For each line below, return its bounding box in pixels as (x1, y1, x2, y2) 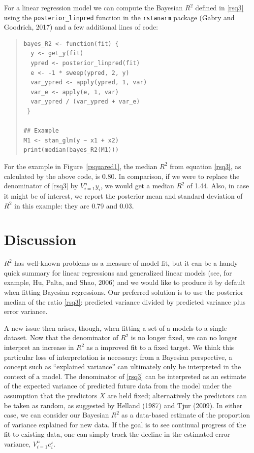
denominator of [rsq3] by (4, 180, 78, 191)
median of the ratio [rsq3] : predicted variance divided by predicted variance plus (4, 296, 246, 307)
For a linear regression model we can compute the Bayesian (4, 2, 183, 12)
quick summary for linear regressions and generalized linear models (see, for (4, 267, 232, 278)
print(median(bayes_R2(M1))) (23, 146, 119, 154)
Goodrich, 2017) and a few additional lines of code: (4, 22, 158, 32)
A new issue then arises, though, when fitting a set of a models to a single (4, 322, 227, 333)
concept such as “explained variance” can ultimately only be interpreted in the (4, 361, 241, 372)
